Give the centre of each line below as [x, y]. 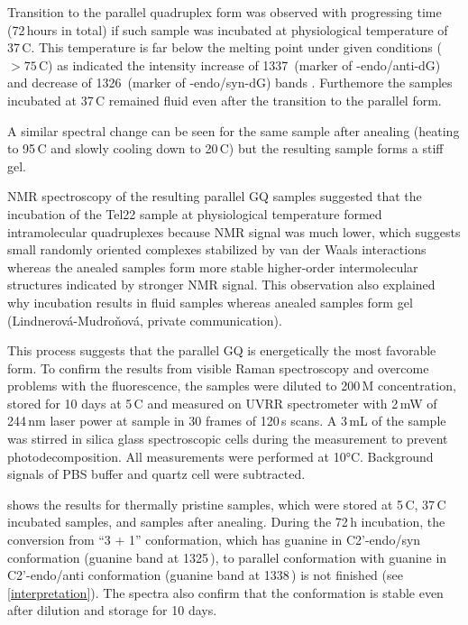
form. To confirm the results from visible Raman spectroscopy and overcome [218, 368]
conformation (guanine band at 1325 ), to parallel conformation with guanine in [227, 557]
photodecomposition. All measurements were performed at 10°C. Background [220, 456]
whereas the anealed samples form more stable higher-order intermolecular [213, 267]
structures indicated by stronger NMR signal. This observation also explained [221, 285]
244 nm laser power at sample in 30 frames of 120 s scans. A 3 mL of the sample [227, 421]
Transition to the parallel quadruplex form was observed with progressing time [225, 12]
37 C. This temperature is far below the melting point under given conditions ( [225, 47]
